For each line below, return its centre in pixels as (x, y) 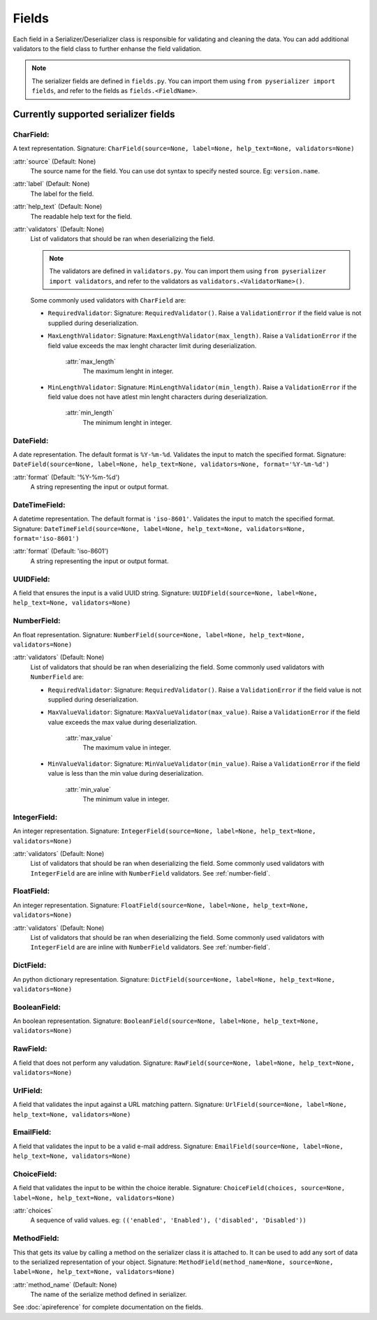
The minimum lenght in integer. (127, 422)
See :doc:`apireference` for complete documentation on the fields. (108, 1307)
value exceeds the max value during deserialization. (123, 722)
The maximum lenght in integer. (128, 371)
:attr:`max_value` (89, 738)
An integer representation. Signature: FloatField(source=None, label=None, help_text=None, (161, 905)
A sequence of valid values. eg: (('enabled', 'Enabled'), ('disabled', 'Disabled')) (169, 1220)
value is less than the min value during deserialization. (126, 774)
